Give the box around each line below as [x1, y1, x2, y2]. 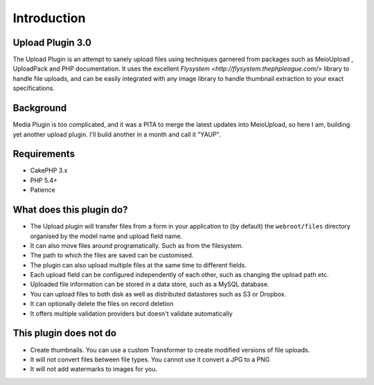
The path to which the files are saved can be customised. [30, 251, 194, 260]
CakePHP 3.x [30, 166, 68, 174]
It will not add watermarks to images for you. [30, 365, 158, 373]
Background [12, 102, 67, 114]
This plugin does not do [12, 328, 117, 339]
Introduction [12, 10, 86, 26]
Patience [30, 186, 55, 194]
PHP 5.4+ [30, 176, 58, 184]
